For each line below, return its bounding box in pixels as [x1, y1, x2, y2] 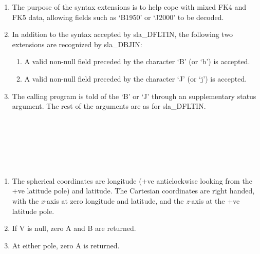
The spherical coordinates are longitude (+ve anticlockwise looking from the [12, 175, 252, 186]
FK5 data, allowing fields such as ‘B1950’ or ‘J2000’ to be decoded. [12, 11, 224, 22]
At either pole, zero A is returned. [12, 240, 120, 250]
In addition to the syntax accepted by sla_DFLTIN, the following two [12, 29, 233, 40]
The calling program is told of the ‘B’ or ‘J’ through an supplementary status [12, 90, 256, 101]
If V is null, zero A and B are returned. [12, 223, 136, 233]
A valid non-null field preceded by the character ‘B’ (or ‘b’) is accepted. [24, 56, 250, 67]
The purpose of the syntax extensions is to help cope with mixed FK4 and [12, 2, 247, 12]
